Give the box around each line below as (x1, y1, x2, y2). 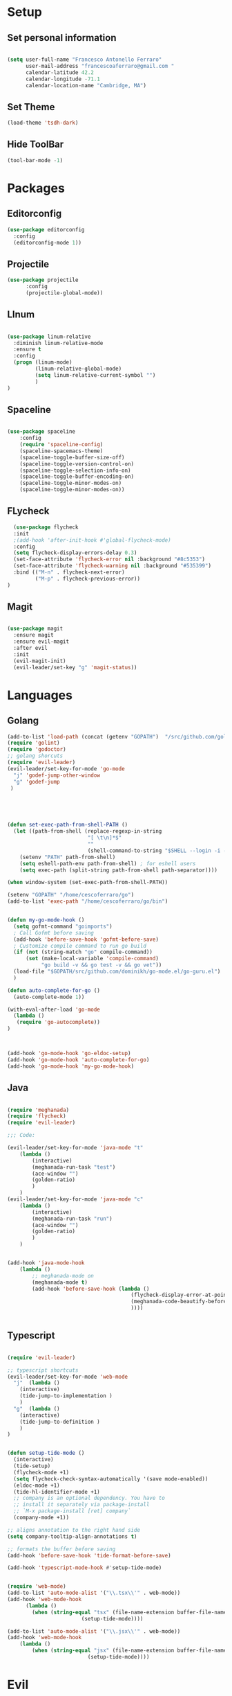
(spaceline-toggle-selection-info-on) (19, 467, 131, 474)
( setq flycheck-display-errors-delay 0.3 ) (13, 549, 137, 556)
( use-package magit (7, 625, 64, 633)
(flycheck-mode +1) (13, 1469, 70, 1476)
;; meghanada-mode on (32, 1272, 95, 1279)
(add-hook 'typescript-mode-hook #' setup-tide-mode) (7, 1564, 162, 1571)
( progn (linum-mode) (13, 359, 72, 366)
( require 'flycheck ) (7, 1113, 67, 1120)
